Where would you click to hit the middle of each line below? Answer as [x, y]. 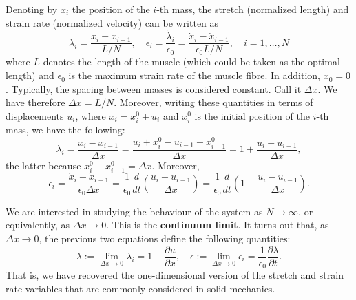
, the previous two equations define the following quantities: [165, 238]
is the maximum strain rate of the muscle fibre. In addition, [195, 75]
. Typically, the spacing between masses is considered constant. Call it [154, 88]
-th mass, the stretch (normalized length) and [253, 9]
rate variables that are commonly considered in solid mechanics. [140, 288]
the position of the [111, 9]
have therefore [35, 102]
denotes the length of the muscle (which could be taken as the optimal [191, 62]
